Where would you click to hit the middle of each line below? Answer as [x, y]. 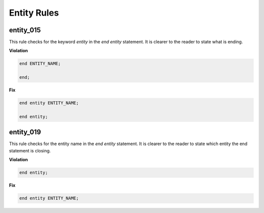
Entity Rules [34, 13]
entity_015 [25, 30]
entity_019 [25, 132]
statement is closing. [30, 150]
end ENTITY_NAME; [40, 64]
